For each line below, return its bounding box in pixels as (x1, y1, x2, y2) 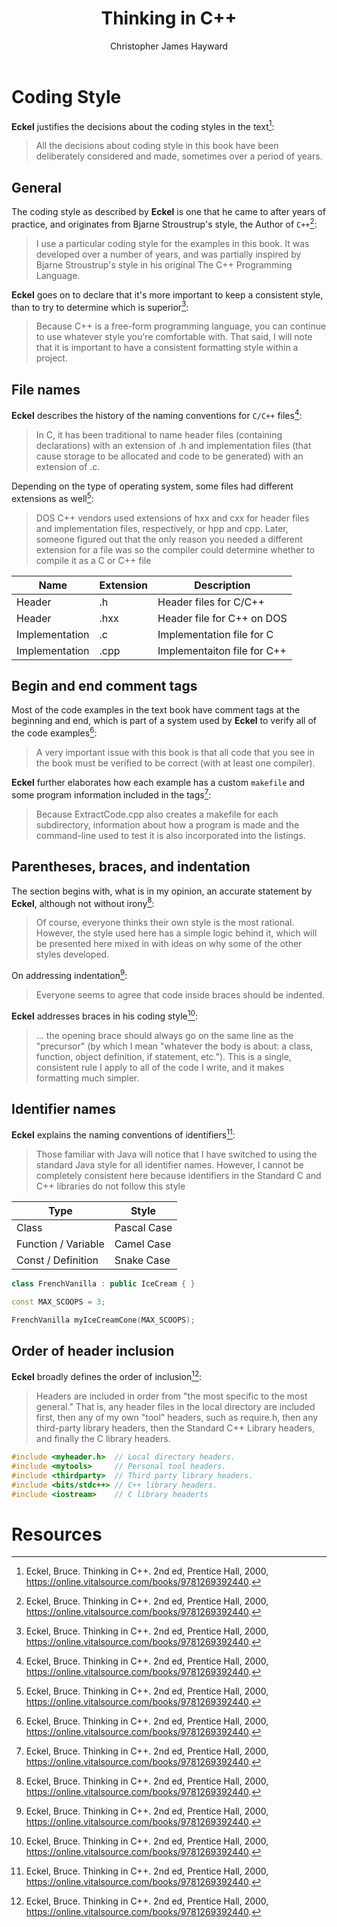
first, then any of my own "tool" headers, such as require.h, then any (35, 1412, 319, 1424)
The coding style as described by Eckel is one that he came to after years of (11, 206, 326, 218)
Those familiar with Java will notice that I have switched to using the (35, 1148, 318, 1160)
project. (35, 352, 68, 364)
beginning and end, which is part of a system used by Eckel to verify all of (11, 715, 318, 727)
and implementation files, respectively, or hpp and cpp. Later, (35, 522, 289, 534)
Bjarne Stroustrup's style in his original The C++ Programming (35, 258, 293, 271)
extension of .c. (35, 460, 101, 472)
